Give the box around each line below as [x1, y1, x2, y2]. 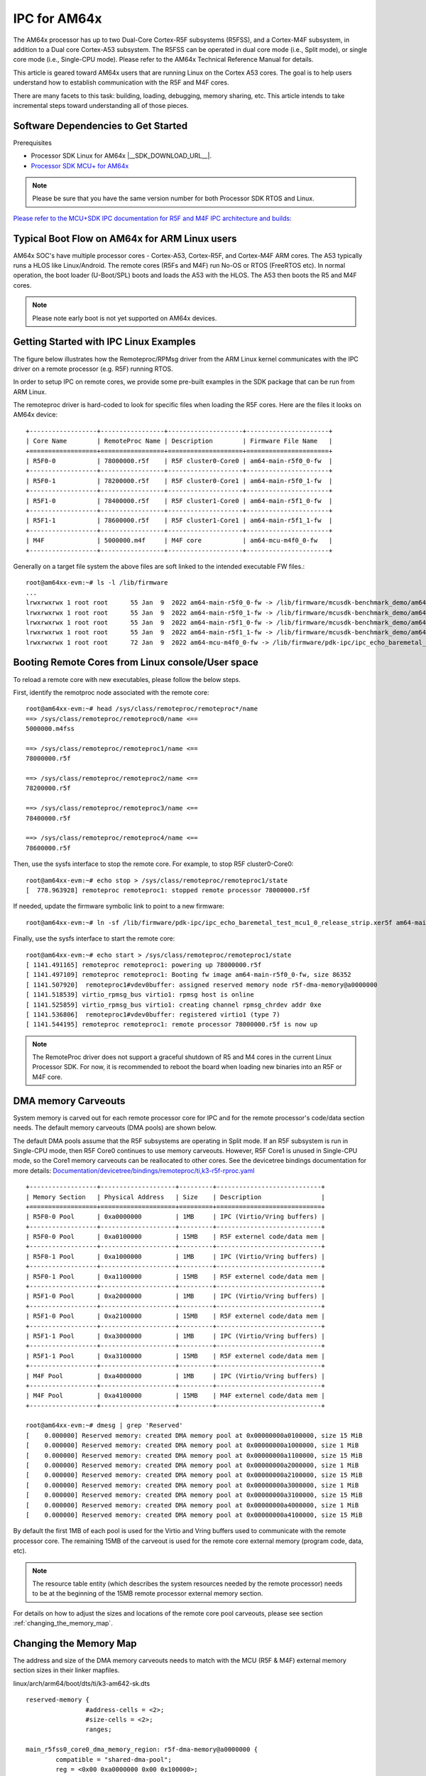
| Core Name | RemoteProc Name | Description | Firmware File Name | [26, 437, 333, 445]
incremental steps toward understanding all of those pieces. [13, 101, 189, 109]
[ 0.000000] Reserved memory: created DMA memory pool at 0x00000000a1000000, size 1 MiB [26, 1441, 359, 1449]
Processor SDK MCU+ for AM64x [31, 161, 129, 170]
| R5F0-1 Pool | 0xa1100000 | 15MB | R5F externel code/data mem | [26, 1272, 326, 1280]
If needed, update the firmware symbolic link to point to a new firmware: [13, 902, 225, 911]
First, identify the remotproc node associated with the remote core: [13, 688, 209, 696]
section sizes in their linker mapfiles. [13, 1666, 120, 1674]
